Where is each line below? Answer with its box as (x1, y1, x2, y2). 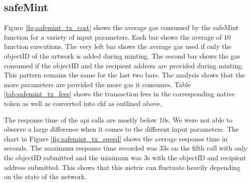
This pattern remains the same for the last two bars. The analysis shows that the (4, 70, 245, 80)
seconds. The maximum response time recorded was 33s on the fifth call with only (4, 143, 248, 153)
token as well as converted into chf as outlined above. (4, 98, 162, 108)
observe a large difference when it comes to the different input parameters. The (4, 124, 239, 134)
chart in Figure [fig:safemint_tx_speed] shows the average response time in (4, 133, 228, 143)
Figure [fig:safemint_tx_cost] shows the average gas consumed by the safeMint (4, 22, 239, 32)
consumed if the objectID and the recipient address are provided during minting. (4, 60, 244, 70)
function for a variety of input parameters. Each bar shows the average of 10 (4, 31, 231, 42)
